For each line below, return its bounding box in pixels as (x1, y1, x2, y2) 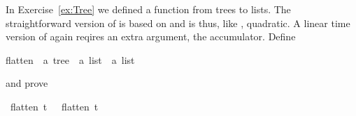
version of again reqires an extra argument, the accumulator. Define (6, 29, 296, 44)
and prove (6, 76, 48, 90)
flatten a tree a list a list (6, 52, 135, 67)
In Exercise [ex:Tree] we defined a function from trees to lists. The (6, 2, 291, 16)
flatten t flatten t (10, 99, 99, 113)
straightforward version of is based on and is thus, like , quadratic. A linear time (6, 15, 350, 30)
